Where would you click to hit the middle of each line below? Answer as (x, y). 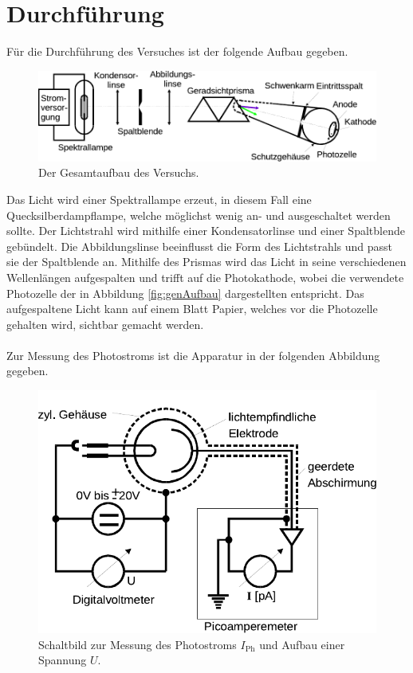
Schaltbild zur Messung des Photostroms (138, 644)
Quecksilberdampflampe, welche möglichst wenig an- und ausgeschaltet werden (199, 215)
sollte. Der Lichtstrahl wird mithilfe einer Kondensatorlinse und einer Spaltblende (206, 231)
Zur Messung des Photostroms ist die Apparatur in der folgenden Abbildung (193, 355)
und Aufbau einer (302, 644)
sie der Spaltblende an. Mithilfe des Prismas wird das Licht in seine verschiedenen (206, 262)
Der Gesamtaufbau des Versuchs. (119, 172)
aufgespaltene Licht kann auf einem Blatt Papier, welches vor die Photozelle (192, 309)
